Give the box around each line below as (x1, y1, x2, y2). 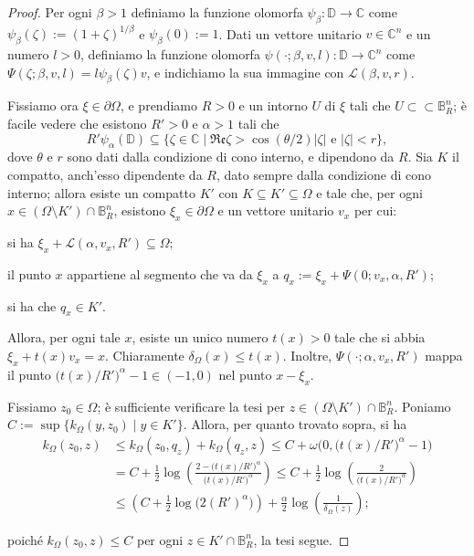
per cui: (353, 201, 397, 220)
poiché (7, 530, 43, 549)
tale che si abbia (334, 328, 426, 347)
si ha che (7, 296, 57, 315)
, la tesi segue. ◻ (253, 530, 350, 549)
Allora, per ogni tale (7, 328, 121, 347)
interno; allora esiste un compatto (7, 183, 195, 202)
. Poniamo (394, 396, 451, 415)
